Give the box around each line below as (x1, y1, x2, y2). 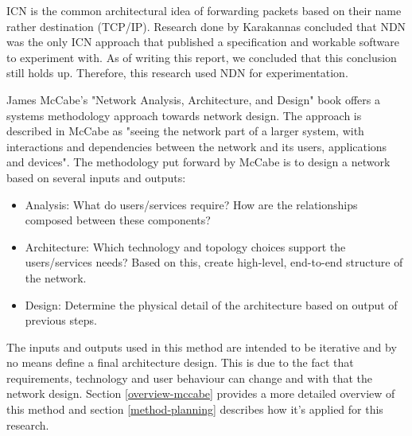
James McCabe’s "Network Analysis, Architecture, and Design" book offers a (6, 91, 380, 107)
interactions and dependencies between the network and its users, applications (6, 138, 387, 154)
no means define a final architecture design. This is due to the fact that (6, 354, 354, 371)
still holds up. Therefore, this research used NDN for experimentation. (6, 64, 348, 81)
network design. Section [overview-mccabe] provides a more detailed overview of (6, 385, 395, 402)
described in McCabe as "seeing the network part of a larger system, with (6, 123, 364, 139)
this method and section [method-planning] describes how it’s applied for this (6, 401, 383, 418)
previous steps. (25, 312, 97, 329)
